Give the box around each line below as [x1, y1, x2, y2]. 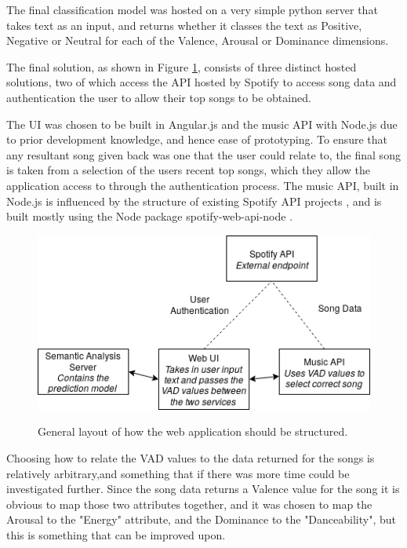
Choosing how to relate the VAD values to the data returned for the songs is [6, 450, 375, 466]
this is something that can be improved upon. [6, 526, 226, 543]
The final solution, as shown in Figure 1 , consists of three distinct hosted [6, 58, 357, 75]
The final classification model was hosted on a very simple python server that [6, 2, 378, 17]
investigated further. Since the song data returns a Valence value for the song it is [6, 480, 400, 497]
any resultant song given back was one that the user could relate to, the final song [6, 146, 401, 163]
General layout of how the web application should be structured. [38, 423, 348, 440]
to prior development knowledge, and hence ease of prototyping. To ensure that [6, 131, 388, 148]
